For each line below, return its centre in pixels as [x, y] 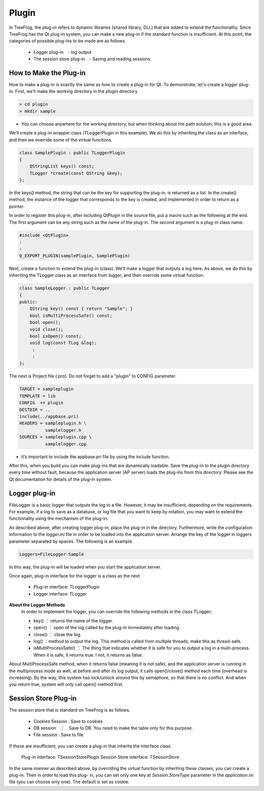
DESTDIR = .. [35, 410]
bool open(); [45, 322]
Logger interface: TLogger [60, 593]
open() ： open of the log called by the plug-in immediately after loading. [107, 628]
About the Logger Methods [37, 605]
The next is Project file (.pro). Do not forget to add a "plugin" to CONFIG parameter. [93, 376]
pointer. [17, 206]
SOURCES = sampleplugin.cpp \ [55, 437]
